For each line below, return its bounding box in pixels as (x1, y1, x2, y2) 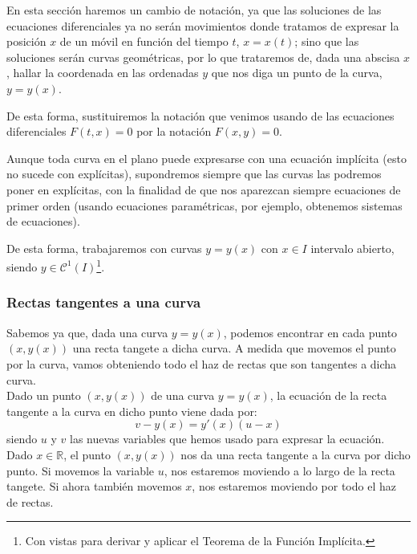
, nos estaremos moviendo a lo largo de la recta (164, 462, 395, 479)
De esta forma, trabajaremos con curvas (6, 239, 202, 256)
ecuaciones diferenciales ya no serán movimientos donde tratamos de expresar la (6, 17, 399, 34)
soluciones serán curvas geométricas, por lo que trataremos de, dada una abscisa (6, 48, 400, 65)
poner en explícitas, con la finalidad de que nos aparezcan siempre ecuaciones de (6, 181, 401, 198)
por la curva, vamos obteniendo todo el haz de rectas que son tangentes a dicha (6, 355, 397, 372)
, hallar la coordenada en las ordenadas (6, 64, 199, 81)
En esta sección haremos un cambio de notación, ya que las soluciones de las (6, 2, 382, 18)
